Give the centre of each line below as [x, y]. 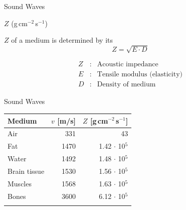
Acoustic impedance [128, 65]
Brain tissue [26, 171]
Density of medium [126, 85]
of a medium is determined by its [62, 40]
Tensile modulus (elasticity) [140, 75]
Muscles [20, 183]
